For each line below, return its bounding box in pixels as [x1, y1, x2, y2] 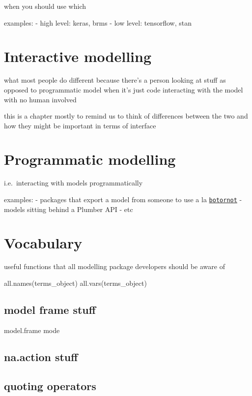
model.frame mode [4, 325, 60, 335]
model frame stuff [4, 302, 96, 317]
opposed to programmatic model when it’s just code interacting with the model [4, 84, 243, 94]
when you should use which [4, 1, 86, 11]
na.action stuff [4, 349, 78, 364]
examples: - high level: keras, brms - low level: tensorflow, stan [4, 17, 192, 28]
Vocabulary [4, 233, 83, 253]
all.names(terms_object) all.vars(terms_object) [4, 277, 147, 288]
